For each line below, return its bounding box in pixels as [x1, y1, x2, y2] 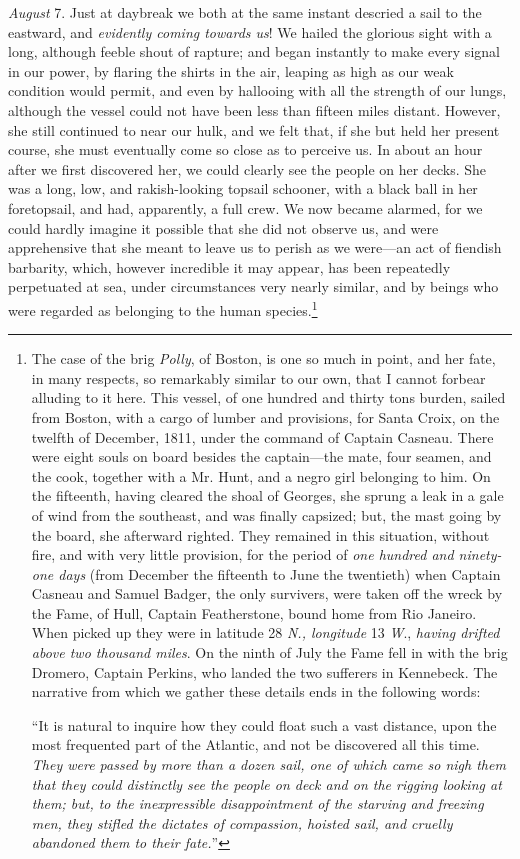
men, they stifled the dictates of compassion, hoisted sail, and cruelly [31, 812, 453, 833]
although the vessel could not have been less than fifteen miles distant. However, [8, 99, 501, 120]
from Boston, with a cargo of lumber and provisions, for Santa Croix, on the [31, 406, 500, 427]
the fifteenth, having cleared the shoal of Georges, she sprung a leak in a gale [31, 485, 504, 506]
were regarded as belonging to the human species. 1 [8, 296, 318, 320]
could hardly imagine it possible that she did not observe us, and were [8, 217, 439, 238]
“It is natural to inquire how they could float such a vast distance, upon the [31, 714, 497, 735]
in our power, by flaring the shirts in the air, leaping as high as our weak [8, 60, 454, 81]
